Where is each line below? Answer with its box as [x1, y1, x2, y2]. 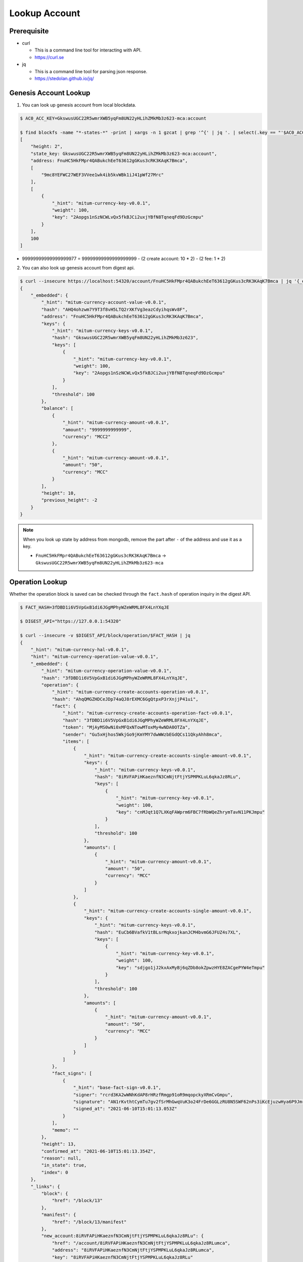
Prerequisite [9, 27, 49, 35]
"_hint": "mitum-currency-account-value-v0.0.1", [41, 299, 167, 305]
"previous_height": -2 [41, 497, 98, 503]
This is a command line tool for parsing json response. [34, 68, 147, 74]
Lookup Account [9, 8, 80, 19]
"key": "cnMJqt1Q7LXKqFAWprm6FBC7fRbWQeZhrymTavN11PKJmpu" [116, 809, 265, 815]
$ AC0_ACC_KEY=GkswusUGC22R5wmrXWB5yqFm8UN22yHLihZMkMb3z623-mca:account [20, 115, 207, 121]
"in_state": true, [41, 1163, 87, 1168]
